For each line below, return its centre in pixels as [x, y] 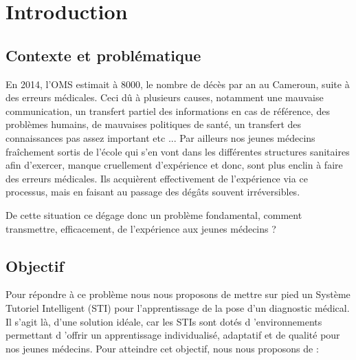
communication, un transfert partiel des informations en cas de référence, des [168, 110]
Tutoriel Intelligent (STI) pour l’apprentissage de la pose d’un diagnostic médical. [178, 307]
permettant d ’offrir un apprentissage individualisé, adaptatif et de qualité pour [173, 335]
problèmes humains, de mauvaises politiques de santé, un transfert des [154, 124]
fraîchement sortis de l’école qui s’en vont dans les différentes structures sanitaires [178, 151]
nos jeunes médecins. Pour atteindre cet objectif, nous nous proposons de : [162, 348]
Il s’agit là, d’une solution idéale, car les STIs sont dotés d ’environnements [164, 321]
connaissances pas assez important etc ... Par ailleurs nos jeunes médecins [160, 137]
